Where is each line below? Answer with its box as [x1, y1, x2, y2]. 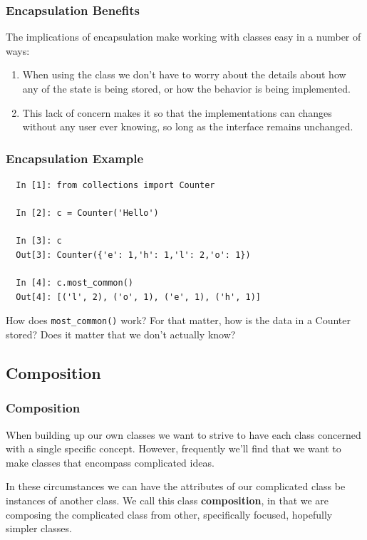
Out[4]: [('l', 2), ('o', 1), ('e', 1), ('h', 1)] [16, 291, 261, 302]
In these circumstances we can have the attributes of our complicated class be [6, 479, 346, 494]
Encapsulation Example [6, 149, 144, 167]
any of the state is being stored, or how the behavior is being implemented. [22, 81, 351, 95]
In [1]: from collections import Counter [16, 180, 215, 190]
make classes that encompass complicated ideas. [6, 455, 214, 469]
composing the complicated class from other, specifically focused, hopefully [6, 507, 333, 521]
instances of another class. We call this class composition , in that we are [6, 492, 329, 507]
